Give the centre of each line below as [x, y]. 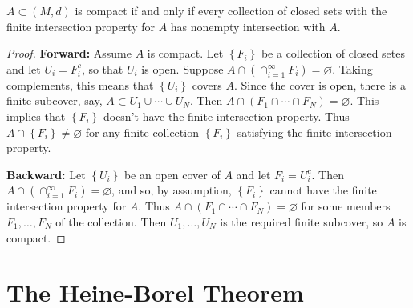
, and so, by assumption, [172, 190]
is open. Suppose [182, 68]
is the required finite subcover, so [302, 221]
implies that [36, 116]
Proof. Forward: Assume [69, 53]
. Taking [352, 68]
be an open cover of [172, 174]
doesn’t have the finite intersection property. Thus [226, 116]
